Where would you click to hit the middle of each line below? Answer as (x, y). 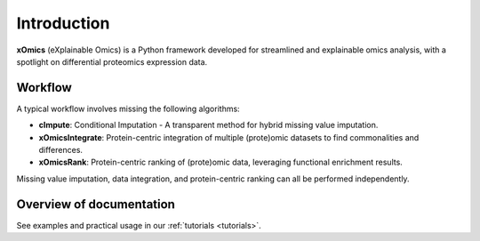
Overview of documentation (96, 204)
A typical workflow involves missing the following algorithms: (128, 108)
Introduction (63, 23)
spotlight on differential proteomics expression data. (112, 61)
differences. (61, 150)
